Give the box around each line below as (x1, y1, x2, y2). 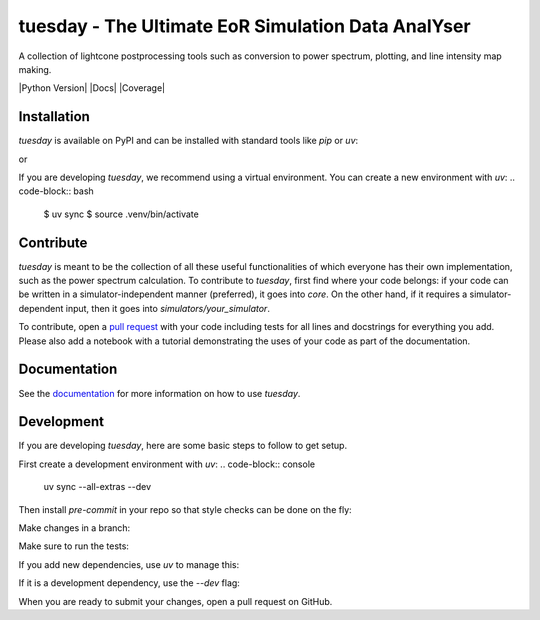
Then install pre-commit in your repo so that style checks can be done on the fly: (18, 503, 352, 515)
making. (18, 63, 52, 75)
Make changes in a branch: (18, 522, 131, 534)
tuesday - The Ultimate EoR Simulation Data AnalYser (18, 15, 471, 37)
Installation (18, 108, 90, 125)
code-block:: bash (18, 185, 94, 197)
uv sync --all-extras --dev (43, 481, 152, 493)
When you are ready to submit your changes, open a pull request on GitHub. (18, 595, 333, 607)
